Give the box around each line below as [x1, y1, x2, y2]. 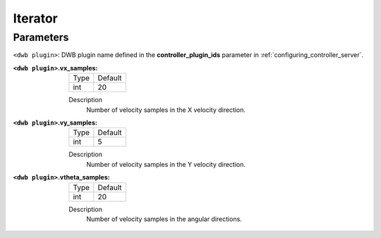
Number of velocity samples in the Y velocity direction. [86, 160, 246, 168]
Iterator [13, 11, 58, 26]
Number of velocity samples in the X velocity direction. [86, 106, 246, 114]
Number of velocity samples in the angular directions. [86, 215, 243, 223]
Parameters [13, 31, 69, 44]
